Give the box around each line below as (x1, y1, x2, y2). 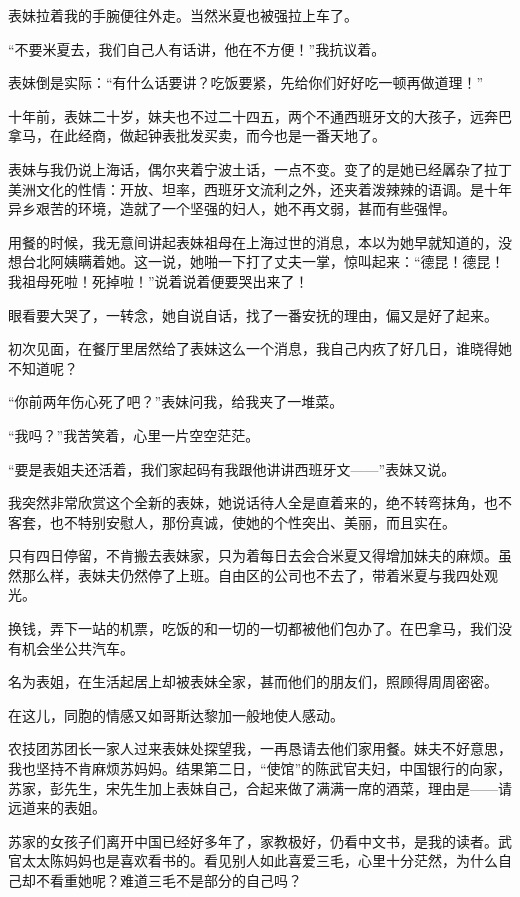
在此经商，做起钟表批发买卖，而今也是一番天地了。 (49, 125, 386, 146)
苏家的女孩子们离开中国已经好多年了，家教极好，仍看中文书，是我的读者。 (8, 830, 498, 851)
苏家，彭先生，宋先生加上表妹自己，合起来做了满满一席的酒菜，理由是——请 (8, 777, 512, 798)
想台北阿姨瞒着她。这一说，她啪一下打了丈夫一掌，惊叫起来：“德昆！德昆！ (8, 251, 505, 272)
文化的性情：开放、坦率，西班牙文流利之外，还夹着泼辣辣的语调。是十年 (35, 178, 512, 199)
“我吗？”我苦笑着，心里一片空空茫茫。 (8, 424, 260, 445)
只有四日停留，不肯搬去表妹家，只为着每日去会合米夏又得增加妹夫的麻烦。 (8, 545, 498, 566)
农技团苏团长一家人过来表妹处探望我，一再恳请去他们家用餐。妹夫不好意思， (8, 738, 512, 759)
